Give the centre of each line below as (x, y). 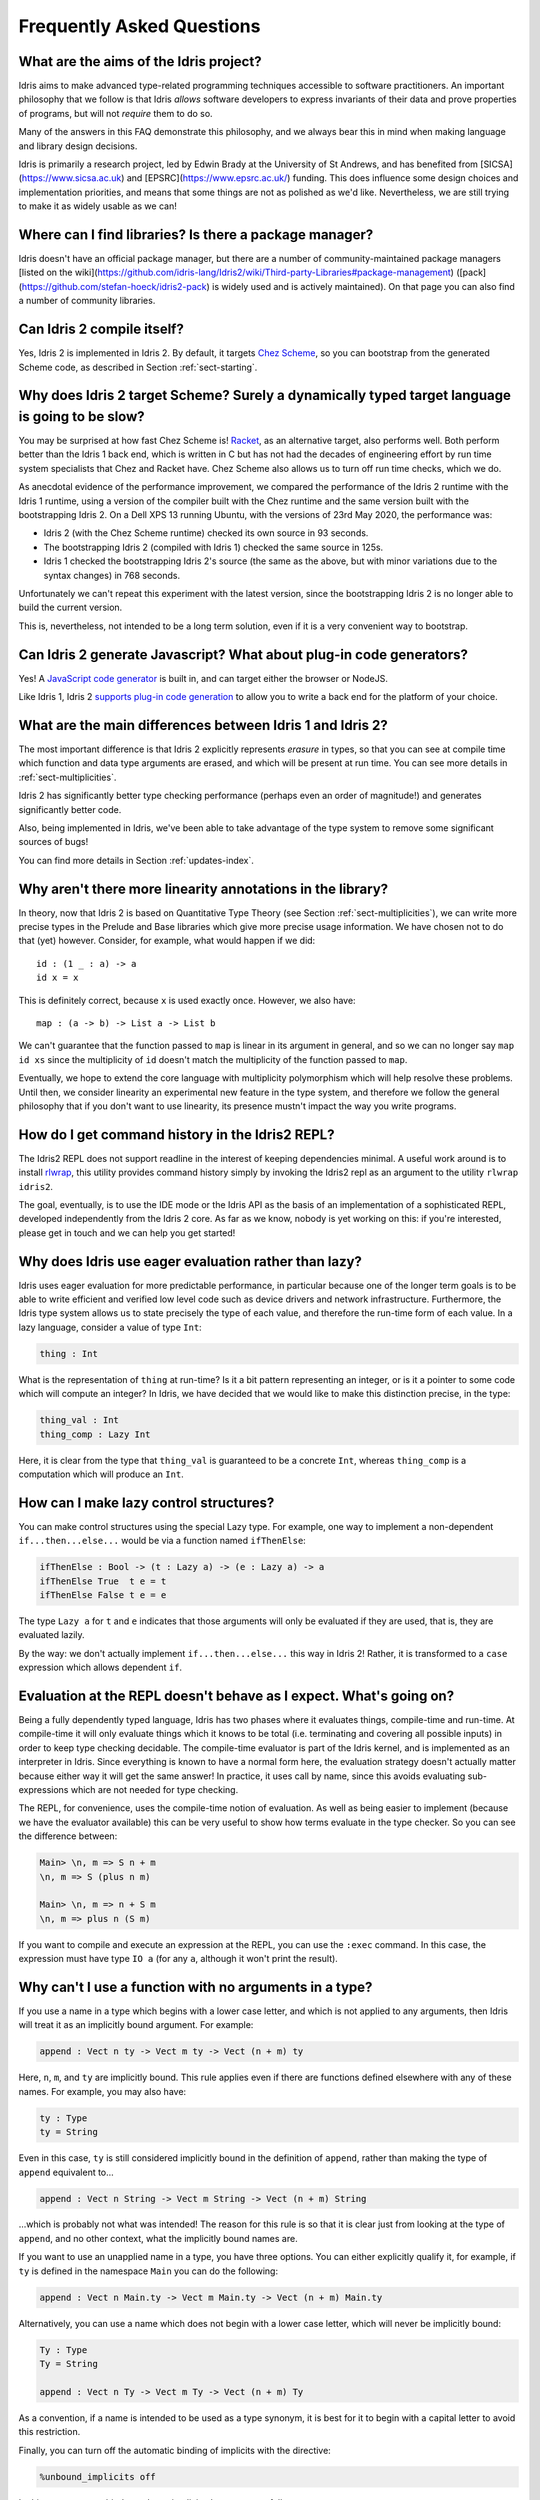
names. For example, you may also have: (102, 2091)
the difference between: (68, 1836)
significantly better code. (70, 809)
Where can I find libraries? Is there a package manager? (196, 234)
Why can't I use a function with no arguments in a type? (195, 1986)
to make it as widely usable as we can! (97, 206)
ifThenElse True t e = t (103, 1581)
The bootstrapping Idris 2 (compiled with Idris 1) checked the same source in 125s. (213, 547)
